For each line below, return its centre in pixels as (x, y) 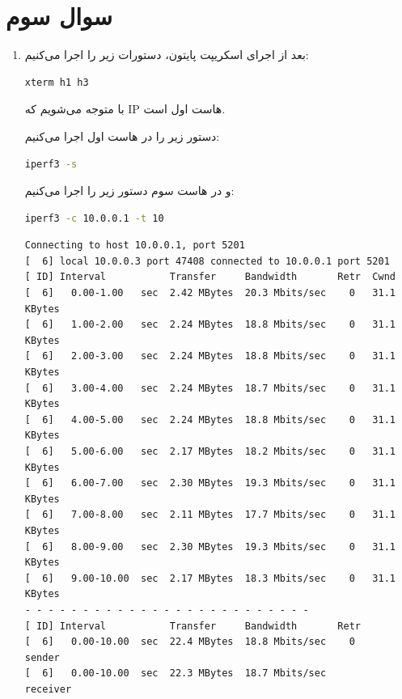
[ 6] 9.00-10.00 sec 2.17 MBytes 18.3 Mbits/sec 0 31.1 (210, 578)
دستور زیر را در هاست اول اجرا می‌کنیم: (122, 136)
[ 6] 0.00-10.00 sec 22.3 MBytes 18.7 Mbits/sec (176, 674)
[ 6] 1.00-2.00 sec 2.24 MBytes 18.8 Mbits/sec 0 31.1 (210, 325)
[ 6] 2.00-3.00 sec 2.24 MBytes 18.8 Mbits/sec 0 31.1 (210, 356)
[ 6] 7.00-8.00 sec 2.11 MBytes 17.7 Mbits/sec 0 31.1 (210, 515)
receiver (48, 689)
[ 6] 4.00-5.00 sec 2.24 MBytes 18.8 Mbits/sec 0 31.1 (210, 419)
